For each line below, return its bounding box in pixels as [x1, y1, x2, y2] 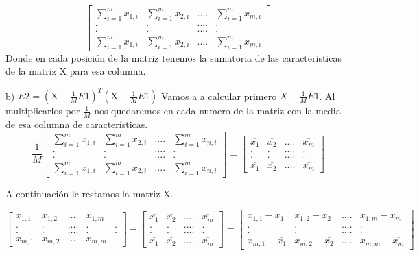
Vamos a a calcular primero [160, 88, 277, 103]
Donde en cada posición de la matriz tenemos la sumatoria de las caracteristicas [5, 50, 342, 64]
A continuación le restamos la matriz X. [5, 186, 173, 200]
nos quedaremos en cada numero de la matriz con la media [94, 104, 341, 118]
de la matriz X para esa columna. [5, 64, 146, 78]
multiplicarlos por [5, 104, 80, 118]
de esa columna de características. [5, 117, 148, 132]
